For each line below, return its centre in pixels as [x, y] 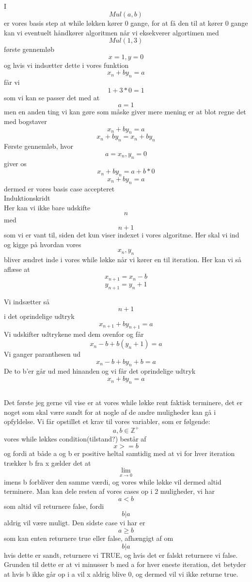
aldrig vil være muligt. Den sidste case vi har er [75, 523]
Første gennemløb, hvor [39, 146]
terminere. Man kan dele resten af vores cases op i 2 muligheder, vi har [109, 491]
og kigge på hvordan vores [43, 244]
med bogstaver [25, 121]
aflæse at [17, 269]
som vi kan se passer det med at [52, 97]
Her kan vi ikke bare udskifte [47, 207]
